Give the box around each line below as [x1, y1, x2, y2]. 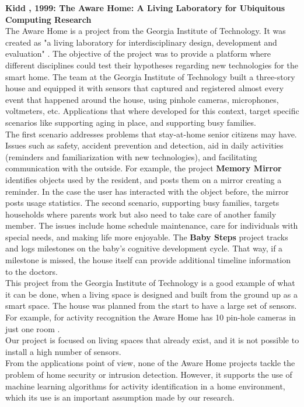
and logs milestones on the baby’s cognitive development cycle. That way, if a [5, 242, 283, 254]
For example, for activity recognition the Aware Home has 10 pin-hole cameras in [5, 311, 296, 323]
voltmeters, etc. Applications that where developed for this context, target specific [5, 105, 299, 117]
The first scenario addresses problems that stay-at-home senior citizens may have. [5, 127, 297, 140]
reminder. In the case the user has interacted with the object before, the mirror [5, 185, 289, 197]
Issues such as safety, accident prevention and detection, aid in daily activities [5, 139, 284, 151]
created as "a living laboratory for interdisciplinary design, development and [5, 36, 277, 48]
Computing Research [5, 13, 92, 25]
